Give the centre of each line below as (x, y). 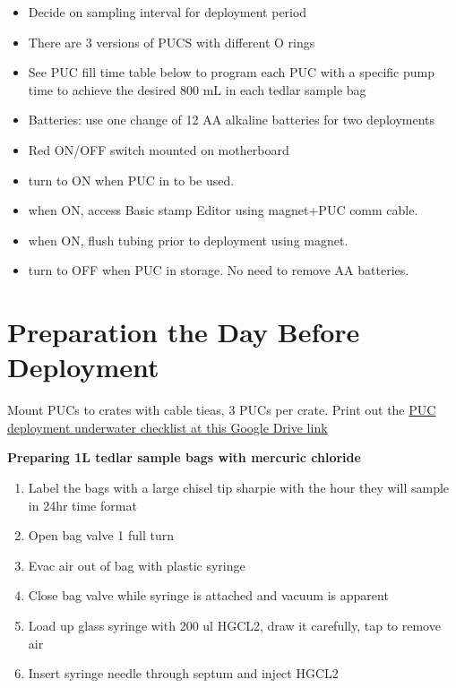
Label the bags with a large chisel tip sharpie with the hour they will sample (239, 488)
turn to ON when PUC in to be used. (131, 180)
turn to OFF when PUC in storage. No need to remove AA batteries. (219, 270)
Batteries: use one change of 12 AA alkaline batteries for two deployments (232, 120)
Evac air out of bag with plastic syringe (137, 565)
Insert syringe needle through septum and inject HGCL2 (183, 673)
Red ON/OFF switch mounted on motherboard (159, 149)
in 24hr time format (82, 505)
